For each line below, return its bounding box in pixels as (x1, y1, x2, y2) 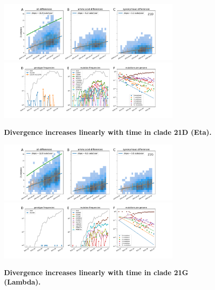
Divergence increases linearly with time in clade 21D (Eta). (4, 127, 212, 137)
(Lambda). (4, 277, 41, 287)
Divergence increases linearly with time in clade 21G (4, 267, 189, 277)
